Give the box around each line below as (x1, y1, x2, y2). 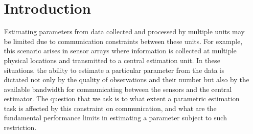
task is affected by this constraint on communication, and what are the (4, 103, 217, 113)
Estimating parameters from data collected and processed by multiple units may (4, 26, 245, 37)
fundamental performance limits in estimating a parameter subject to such (4, 112, 227, 123)
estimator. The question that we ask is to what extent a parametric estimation (4, 93, 240, 104)
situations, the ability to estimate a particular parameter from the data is (4, 65, 225, 75)
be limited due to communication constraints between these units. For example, (4, 36, 243, 46)
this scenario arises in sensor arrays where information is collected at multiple (4, 45, 237, 56)
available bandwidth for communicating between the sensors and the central (4, 84, 232, 94)
